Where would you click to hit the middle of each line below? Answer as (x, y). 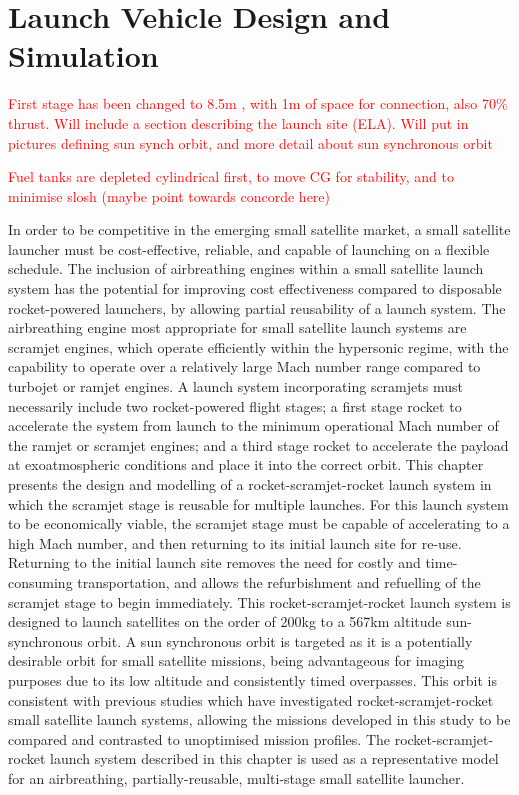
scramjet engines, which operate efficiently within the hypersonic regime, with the (258, 346)
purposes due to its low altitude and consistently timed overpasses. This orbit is (252, 679)
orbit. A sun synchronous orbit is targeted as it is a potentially (280, 640)
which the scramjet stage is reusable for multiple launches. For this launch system (258, 503)
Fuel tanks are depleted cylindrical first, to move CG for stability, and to (231, 176)
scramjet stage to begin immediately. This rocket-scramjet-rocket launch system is (259, 601)
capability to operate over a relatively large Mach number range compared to (244, 366)
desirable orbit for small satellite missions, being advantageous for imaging (236, 660)
